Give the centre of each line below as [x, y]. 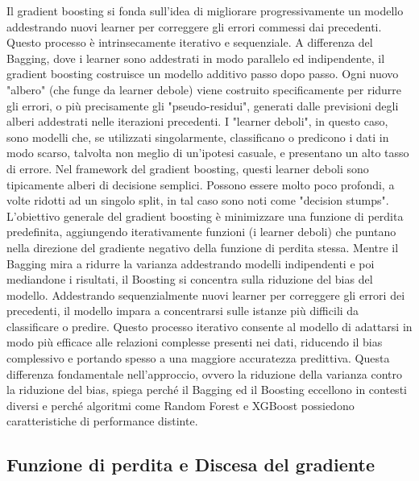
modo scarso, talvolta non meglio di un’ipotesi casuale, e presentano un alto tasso [208, 153]
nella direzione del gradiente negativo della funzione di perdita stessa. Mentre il [203, 247]
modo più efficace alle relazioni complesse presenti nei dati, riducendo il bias [195, 342]
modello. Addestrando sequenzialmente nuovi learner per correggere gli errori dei [206, 294]
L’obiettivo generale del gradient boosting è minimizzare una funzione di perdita [205, 216]
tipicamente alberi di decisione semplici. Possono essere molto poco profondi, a [201, 184]
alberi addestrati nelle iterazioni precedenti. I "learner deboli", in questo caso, [197, 121]
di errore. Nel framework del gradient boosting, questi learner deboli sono [188, 168]
